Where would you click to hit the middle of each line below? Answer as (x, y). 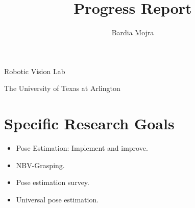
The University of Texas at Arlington (62, 88)
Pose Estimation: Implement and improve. (82, 148)
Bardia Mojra (133, 32)
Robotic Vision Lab (35, 71)
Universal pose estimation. (57, 199)
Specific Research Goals (89, 123)
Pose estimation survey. (53, 182)
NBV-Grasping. (40, 165)
